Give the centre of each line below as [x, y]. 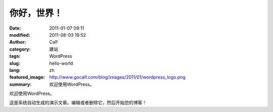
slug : [15, 63]
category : [20, 49]
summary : [20, 84]
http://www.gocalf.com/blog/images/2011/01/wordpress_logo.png [117, 77]
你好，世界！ [36, 13]
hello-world [61, 63]
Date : [15, 28]
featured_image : [27, 77]
